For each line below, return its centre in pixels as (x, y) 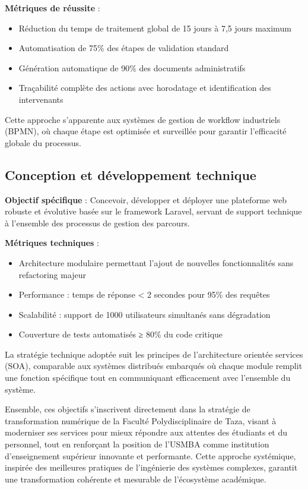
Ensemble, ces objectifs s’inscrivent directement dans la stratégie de (128, 409)
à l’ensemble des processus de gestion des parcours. (97, 223)
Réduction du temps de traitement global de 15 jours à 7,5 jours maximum (155, 28)
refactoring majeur (53, 274)
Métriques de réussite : (53, 8)
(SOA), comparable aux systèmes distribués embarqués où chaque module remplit (154, 366)
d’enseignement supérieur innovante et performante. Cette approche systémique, (150, 455)
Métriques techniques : (52, 243)
